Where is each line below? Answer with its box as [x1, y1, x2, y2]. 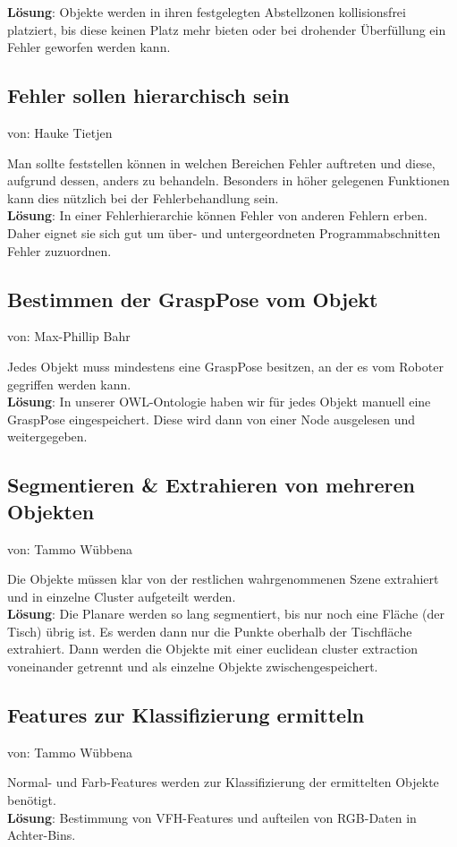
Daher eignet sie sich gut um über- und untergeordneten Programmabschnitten [7, 223, 441, 242]
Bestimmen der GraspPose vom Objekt [7, 285, 378, 312]
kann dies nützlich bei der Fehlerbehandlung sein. [7, 188, 279, 207]
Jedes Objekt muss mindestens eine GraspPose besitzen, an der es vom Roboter [7, 356, 444, 375]
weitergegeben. [7, 427, 88, 446]
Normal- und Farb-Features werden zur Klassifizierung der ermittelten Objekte [7, 773, 439, 791]
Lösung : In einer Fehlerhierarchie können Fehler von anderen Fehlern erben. [7, 206, 427, 225]
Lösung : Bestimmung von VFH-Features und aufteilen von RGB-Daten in [7, 808, 417, 826]
